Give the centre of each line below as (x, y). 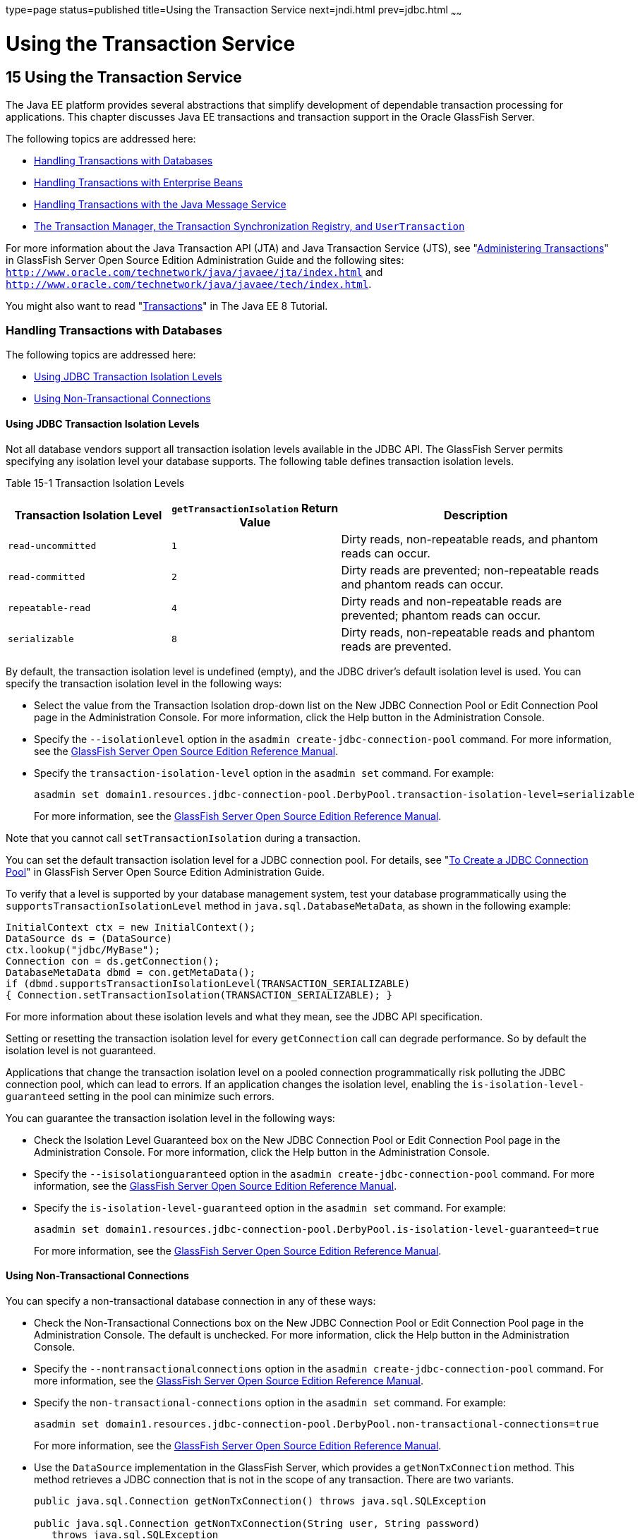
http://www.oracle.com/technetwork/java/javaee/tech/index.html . (189, 284)
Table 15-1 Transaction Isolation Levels (95, 483)
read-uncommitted (52, 546)
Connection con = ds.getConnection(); (113, 961)
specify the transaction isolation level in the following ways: (144, 683)
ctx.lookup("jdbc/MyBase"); (83, 949)
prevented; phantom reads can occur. (441, 615)
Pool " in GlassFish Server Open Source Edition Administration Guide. (165, 871)
